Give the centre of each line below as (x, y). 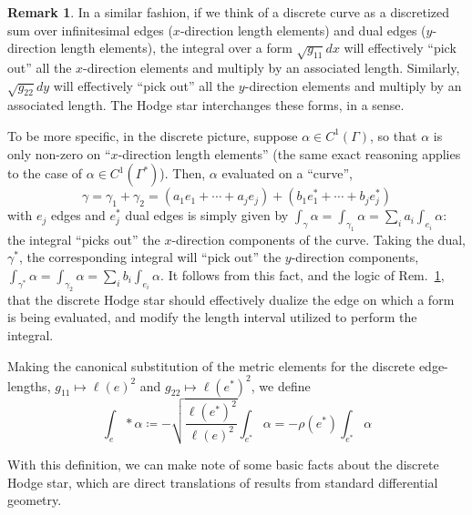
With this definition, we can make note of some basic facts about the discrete (223, 465)
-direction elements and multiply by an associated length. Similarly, (272, 67)
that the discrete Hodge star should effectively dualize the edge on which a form (231, 299)
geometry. (35, 500)
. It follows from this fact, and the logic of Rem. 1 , (303, 275)
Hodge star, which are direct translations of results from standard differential (223, 482)
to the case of (45, 173)
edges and (78, 215)
